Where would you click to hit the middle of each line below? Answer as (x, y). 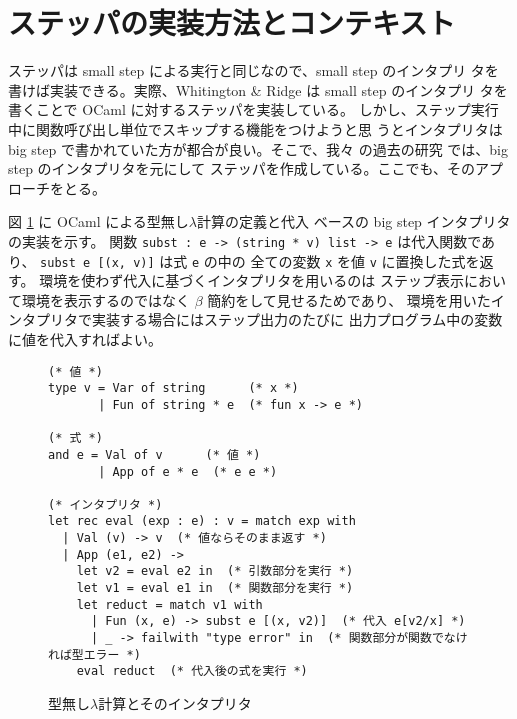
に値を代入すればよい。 (85, 338)
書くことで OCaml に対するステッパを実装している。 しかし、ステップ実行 (253, 109)
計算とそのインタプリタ (175, 703)
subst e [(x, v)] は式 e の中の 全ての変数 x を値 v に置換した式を (260, 260)
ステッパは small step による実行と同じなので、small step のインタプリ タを (253, 70)
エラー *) (112, 654)
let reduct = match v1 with (169, 604)
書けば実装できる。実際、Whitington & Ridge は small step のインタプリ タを (258, 89)
